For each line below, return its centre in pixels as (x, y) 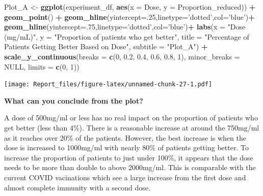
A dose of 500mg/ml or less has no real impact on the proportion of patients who (131, 118)
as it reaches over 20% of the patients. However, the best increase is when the (125, 137)
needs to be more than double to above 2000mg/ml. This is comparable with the (130, 167)
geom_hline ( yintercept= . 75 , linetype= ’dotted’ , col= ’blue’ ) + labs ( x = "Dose (125, 27)
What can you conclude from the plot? (74, 100)
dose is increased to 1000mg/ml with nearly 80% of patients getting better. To (126, 148)
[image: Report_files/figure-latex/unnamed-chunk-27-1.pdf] (108, 85)
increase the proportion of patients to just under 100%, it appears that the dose (129, 157)
